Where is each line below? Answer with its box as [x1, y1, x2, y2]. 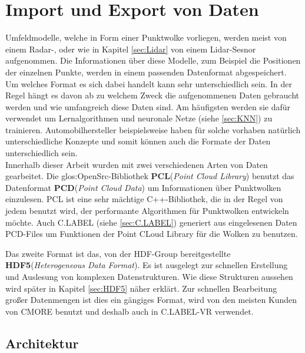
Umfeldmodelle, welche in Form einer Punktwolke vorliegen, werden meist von [5, 31, 287, 44]
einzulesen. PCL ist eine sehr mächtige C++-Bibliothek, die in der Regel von [5, 193, 283, 205]
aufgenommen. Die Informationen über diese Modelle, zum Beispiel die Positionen [5, 54, 301, 67]
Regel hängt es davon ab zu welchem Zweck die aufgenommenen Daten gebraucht [5, 89, 299, 101]
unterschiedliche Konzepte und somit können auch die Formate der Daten [5, 135, 271, 147]
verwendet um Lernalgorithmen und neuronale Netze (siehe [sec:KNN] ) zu [5, 112, 273, 124]
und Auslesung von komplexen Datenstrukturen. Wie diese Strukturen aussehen [5, 270, 293, 282]
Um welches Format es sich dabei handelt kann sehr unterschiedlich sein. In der [5, 77, 292, 90]
